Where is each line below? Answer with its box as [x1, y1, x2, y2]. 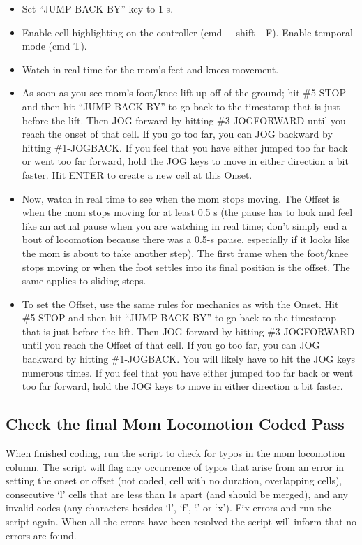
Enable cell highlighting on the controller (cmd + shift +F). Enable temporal [22, 24, 353, 39]
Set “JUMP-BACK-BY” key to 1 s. [22, 1, 174, 15]
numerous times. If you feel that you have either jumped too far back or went [22, 365, 354, 379]
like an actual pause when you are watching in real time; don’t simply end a [22, 218, 347, 233]
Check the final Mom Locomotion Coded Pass [6, 413, 345, 435]
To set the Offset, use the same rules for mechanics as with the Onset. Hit [22, 296, 339, 311]
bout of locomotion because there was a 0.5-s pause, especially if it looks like [22, 232, 350, 247]
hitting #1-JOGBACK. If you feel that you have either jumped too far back [22, 140, 348, 154]
